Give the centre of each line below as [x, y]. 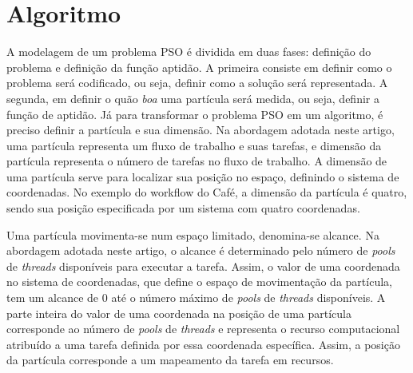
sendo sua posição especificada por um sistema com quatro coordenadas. [183, 208]
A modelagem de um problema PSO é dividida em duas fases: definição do [189, 52]
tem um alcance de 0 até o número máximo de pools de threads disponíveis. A [196, 298]
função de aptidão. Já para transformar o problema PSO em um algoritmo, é [195, 114]
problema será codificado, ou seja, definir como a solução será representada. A [197, 83]
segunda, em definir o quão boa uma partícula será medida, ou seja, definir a [193, 98]
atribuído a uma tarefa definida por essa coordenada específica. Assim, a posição [203, 344]
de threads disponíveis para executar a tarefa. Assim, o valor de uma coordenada [203, 266]
